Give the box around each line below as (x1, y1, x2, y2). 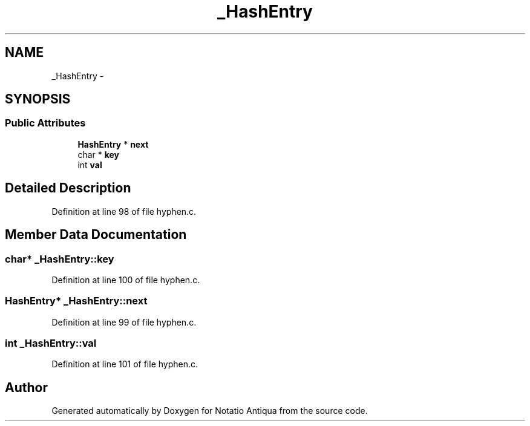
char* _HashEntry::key (5, 252, 114, 265)
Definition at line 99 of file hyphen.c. (51, 316, 197, 327)
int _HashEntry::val (5, 337, 97, 349)
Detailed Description (5, 180, 131, 196)
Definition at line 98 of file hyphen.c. (51, 206, 197, 217)
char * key (77, 149, 120, 160)
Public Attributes (5, 117, 86, 129)
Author (5, 379, 48, 395)
